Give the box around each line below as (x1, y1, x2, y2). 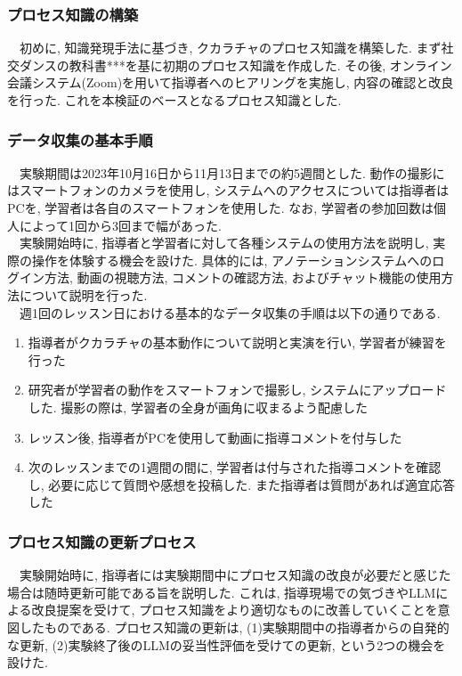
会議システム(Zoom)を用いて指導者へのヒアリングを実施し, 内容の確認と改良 (7, 73, 454, 92)
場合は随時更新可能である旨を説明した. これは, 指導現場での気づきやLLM (7, 582, 436, 601)
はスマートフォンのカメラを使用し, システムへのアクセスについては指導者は (7, 181, 450, 200)
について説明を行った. (19, 285, 148, 304)
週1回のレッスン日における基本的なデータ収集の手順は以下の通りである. (19, 303, 441, 322)
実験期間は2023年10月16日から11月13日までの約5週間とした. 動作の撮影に (19, 163, 445, 182)
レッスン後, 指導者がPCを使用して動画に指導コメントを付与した (28, 428, 402, 446)
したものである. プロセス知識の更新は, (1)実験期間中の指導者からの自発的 (19, 617, 450, 636)
